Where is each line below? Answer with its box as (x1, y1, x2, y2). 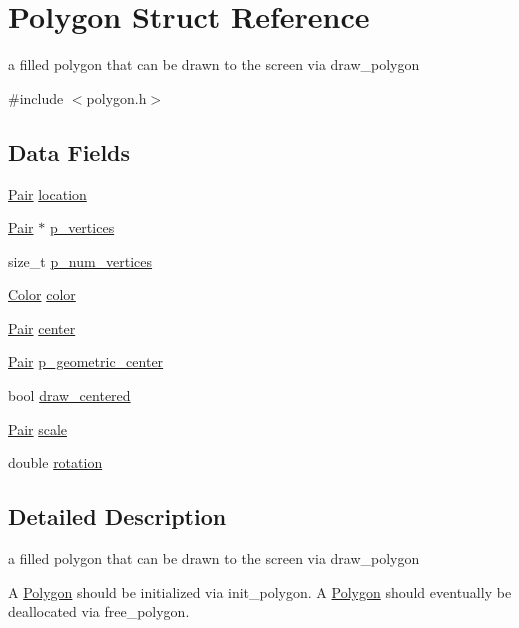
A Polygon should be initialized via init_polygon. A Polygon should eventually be (8, 581, 512, 602)
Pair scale (8, 418, 68, 439)
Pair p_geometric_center (8, 351, 164, 372)
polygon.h (86, 87, 147, 108)
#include (8, 87, 64, 108)
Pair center (8, 317, 76, 338)
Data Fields (8, 136, 131, 167)
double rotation (8, 452, 103, 473)
